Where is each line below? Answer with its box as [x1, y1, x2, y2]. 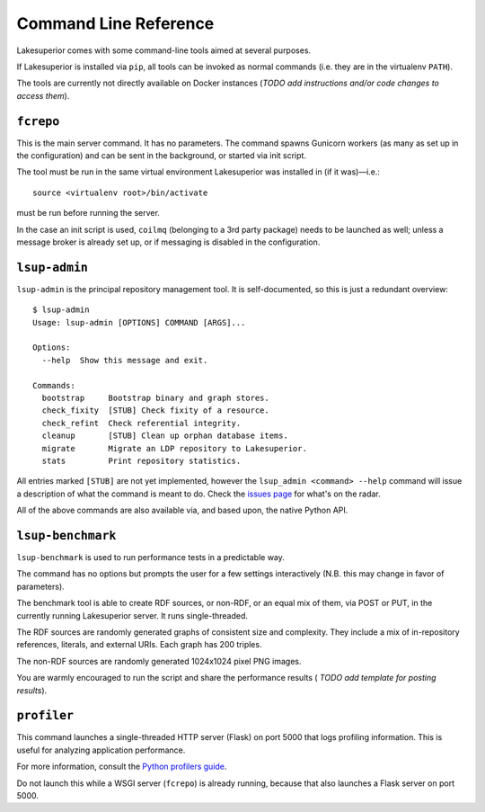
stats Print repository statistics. [41, 455, 242, 466]
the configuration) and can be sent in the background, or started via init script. [16, 150, 307, 161]
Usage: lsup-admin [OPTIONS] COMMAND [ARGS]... [32, 317, 246, 327]
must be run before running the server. [16, 208, 161, 219]
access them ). [16, 90, 70, 101]
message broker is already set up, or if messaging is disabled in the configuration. [16, 236, 321, 247]
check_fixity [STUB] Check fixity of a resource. [41, 406, 269, 415]
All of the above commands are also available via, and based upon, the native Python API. [16, 504, 348, 516]
